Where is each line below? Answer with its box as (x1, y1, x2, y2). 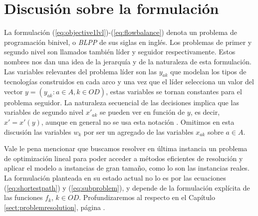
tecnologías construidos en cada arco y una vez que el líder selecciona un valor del (4, 76, 254, 87)
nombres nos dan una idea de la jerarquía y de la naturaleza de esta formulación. (4, 56, 252, 66)
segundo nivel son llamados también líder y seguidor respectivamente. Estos (4, 46, 236, 57)
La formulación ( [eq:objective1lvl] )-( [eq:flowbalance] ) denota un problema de (4, 27, 238, 37)
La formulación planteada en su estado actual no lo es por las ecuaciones (4, 173, 226, 183)
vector (4, 86, 23, 96)
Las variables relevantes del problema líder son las (4, 66, 157, 76)
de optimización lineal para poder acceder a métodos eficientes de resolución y (4, 153, 243, 163)
